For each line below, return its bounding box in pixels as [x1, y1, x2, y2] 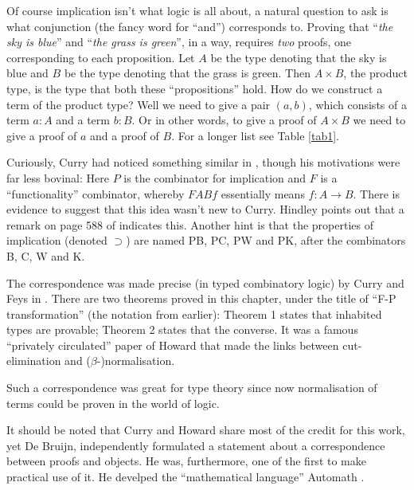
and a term [56, 112, 110, 128]
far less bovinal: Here [6, 169, 109, 186]
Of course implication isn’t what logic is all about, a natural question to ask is [6, 2, 389, 18]
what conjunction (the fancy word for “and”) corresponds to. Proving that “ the [6, 18, 393, 34]
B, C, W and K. [6, 247, 85, 264]
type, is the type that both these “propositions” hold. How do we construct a [6, 80, 383, 96]
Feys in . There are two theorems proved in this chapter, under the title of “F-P [6, 290, 396, 307]
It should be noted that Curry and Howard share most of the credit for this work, [6, 421, 405, 438]
